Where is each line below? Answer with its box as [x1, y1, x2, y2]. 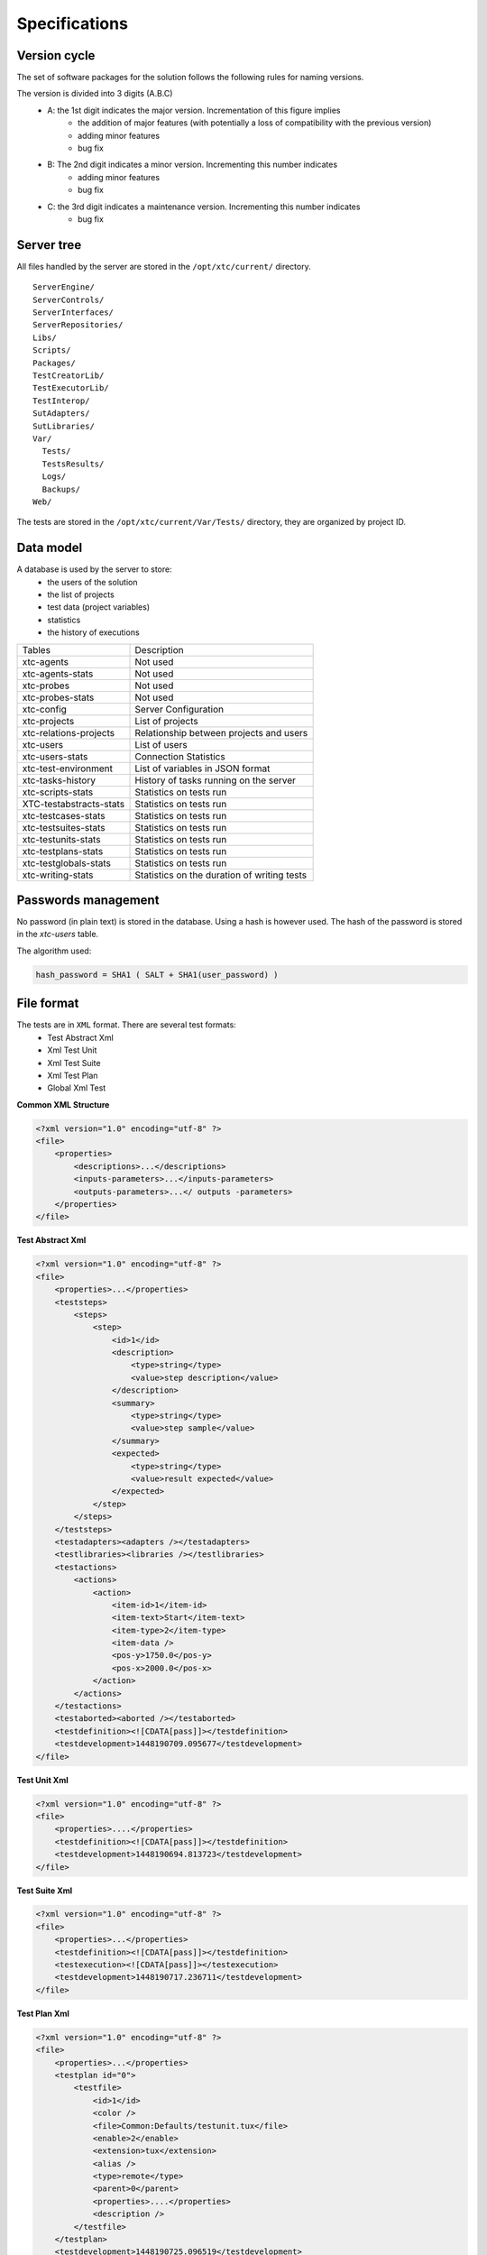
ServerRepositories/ [32, 320, 124, 330]
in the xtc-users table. [16, 929, 99, 940]
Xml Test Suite [47, 1057, 101, 1068]
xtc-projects [22, 714, 75, 727]
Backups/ [41, 483, 81, 494]
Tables [22, 643, 51, 656]
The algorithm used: [16, 945, 92, 956]
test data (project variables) [47, 602, 151, 612]
